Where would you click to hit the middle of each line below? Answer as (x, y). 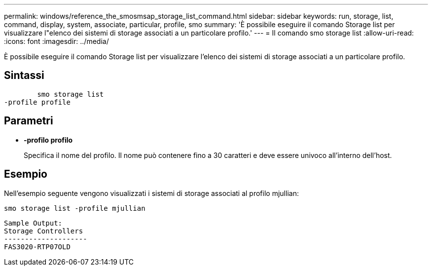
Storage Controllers (44, 231)
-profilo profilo (48, 140)
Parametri (29, 121)
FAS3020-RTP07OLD (37, 247)
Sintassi (24, 76)
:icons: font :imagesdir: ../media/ (56, 41)
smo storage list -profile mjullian (75, 208)
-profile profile (37, 102)
